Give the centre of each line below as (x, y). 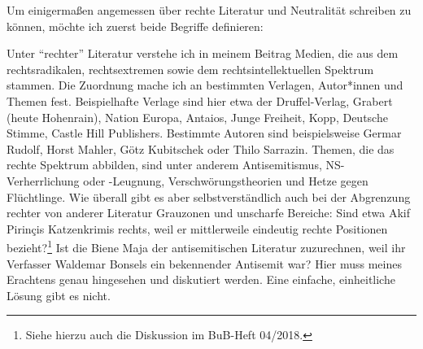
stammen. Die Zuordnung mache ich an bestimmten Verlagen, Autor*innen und (205, 85)
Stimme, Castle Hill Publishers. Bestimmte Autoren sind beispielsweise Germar (204, 133)
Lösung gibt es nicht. (59, 295)
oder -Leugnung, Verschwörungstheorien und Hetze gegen (226, 180)
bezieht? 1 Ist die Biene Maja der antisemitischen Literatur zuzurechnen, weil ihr (206, 246)
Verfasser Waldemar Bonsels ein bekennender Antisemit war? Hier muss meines (204, 263)
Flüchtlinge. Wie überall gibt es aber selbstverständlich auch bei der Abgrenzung (209, 196)
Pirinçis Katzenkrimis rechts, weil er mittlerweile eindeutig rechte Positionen (197, 228)
